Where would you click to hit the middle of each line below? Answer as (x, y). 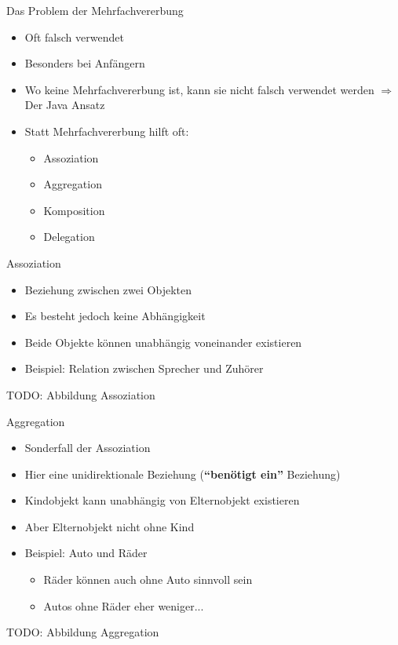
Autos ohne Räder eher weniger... (124, 605)
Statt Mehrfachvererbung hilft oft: (107, 131)
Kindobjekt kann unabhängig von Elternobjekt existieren (162, 500)
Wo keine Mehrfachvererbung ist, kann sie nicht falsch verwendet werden (199, 89)
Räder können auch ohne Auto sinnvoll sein (148, 579)
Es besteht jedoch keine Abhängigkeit (115, 316)
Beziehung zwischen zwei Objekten (108, 289)
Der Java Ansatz (65, 105)
